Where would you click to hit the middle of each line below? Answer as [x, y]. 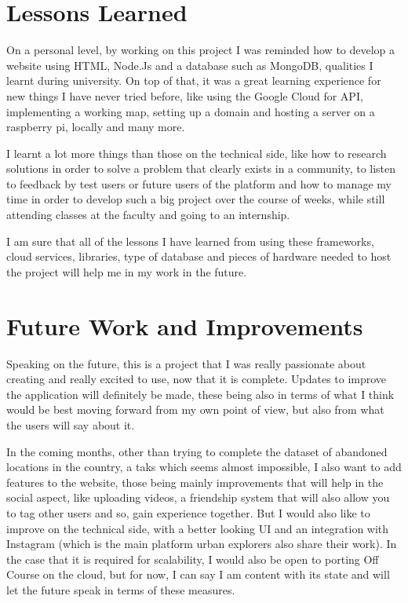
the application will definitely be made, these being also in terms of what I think [200, 394]
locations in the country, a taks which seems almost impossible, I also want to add [204, 467]
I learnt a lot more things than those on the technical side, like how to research [197, 153]
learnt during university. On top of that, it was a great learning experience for [194, 80]
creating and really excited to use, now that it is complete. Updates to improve [197, 379]
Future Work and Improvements [185, 325]
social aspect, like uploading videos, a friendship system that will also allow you [198, 497]
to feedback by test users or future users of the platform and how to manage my [199, 183]
